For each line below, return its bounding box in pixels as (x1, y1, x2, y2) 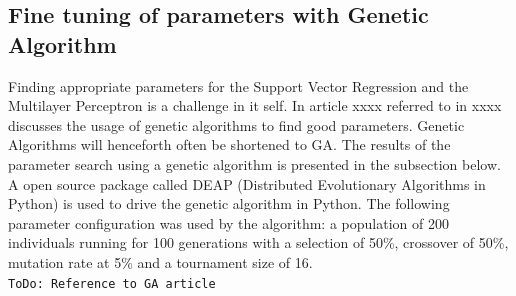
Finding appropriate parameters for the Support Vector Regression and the (8, 75, 469, 96)
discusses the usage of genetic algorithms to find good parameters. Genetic (8, 114, 465, 135)
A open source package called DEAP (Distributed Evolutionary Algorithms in (8, 173, 486, 194)
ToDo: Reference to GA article (8, 276, 216, 291)
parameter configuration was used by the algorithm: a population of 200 (8, 212, 449, 233)
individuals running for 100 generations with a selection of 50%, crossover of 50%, (8, 232, 509, 253)
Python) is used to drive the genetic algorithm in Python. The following (8, 193, 450, 214)
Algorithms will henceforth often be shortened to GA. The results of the (8, 134, 451, 155)
